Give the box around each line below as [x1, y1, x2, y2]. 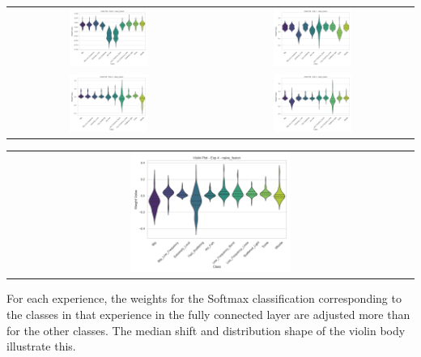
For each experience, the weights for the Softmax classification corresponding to [6, 290, 402, 307]
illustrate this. [6, 338, 76, 355]
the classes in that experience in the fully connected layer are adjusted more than [6, 305, 410, 322]
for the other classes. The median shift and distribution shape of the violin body [6, 321, 406, 338]
